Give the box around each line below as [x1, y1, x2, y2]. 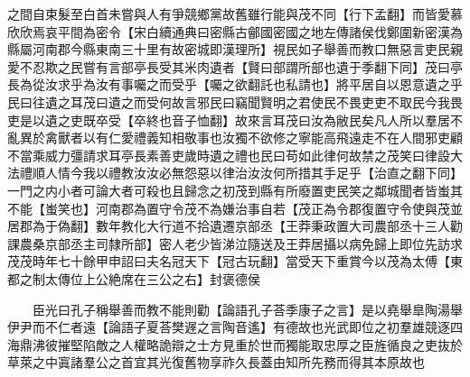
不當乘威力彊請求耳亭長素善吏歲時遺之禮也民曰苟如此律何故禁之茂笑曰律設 [7, 145, 450, 164]
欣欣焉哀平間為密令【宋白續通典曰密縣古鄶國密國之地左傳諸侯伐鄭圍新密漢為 [7, 22, 463, 41]
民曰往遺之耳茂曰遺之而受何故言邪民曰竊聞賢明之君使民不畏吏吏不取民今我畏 [7, 92, 463, 111]
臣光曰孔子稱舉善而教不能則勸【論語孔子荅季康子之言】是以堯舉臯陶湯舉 [32, 299, 463, 318]
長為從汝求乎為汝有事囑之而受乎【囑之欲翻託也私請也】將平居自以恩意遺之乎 [7, 75, 463, 94]
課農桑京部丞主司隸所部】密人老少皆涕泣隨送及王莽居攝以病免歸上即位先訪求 [7, 234, 463, 253]
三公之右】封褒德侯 [146, 269, 260, 288]
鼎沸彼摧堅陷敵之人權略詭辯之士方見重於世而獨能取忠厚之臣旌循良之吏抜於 [19, 335, 463, 354]
